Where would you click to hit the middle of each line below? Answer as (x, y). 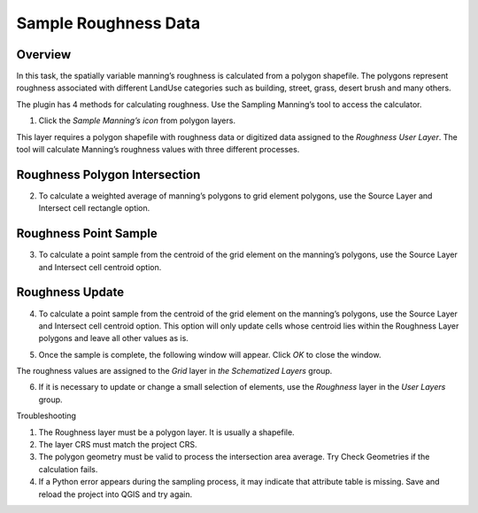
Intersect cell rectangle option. (94, 208)
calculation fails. (68, 469)
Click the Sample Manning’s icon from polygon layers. (137, 120)
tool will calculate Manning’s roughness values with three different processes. (158, 150)
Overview (44, 54)
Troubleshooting (46, 416)
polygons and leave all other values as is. (114, 338)
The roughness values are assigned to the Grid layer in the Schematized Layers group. (174, 371)
